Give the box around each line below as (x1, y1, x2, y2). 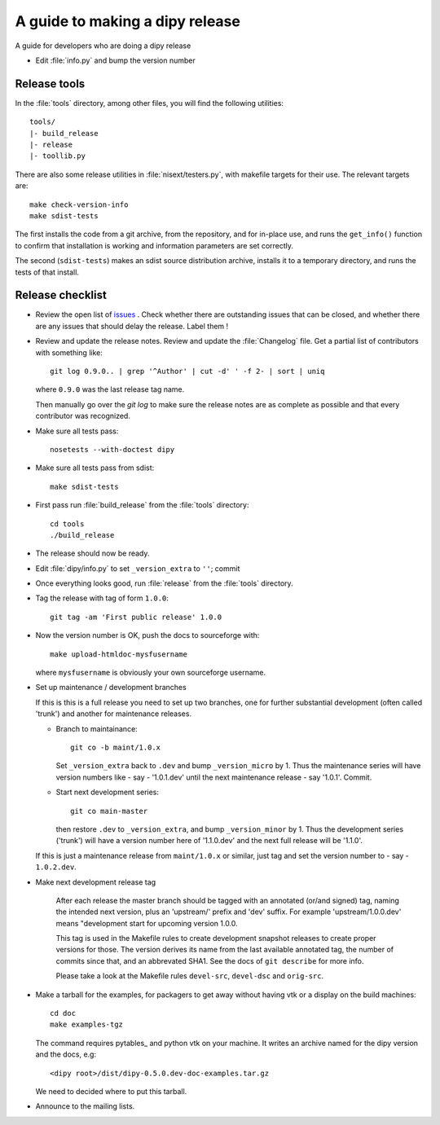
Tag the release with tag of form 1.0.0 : (35, 593, 169, 603)
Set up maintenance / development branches (35, 683, 187, 692)
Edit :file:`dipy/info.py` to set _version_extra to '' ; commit (35, 563, 240, 573)
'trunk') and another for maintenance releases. (35, 709, 191, 719)
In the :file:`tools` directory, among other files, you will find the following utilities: (15, 98, 284, 108)
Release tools (15, 77, 86, 90)
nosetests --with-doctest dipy (50, 445, 175, 454)
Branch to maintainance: (55, 723, 138, 733)
